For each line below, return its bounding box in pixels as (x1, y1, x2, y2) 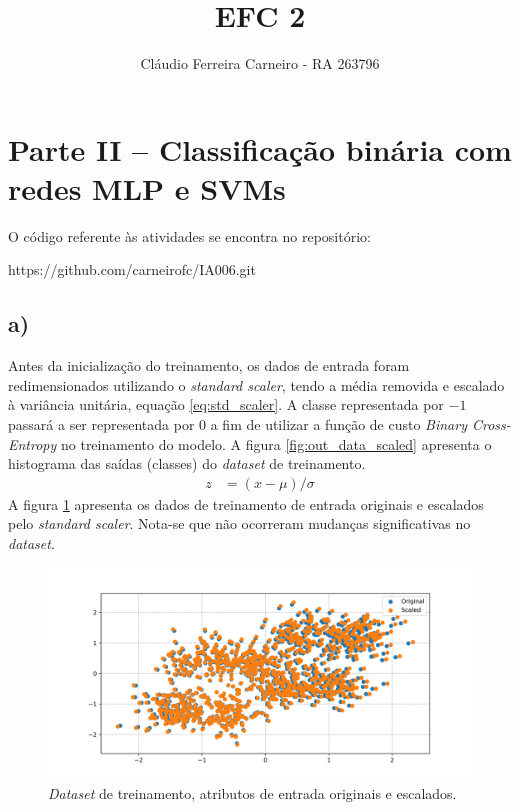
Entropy (8, 433, 57, 454)
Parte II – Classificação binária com (8, 128, 512, 169)
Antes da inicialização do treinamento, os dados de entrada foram (8, 355, 410, 376)
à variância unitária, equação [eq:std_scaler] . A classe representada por (8, 394, 444, 415)
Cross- (471, 414, 511, 435)
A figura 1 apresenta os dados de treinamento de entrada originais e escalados (8, 493, 484, 514)
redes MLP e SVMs (8, 167, 286, 208)
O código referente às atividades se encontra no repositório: (8, 225, 371, 246)
